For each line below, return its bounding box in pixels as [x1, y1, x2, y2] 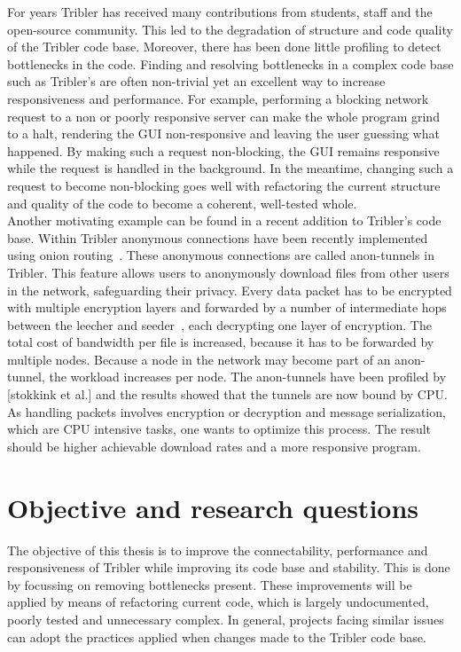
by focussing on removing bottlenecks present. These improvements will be [7, 575, 412, 593]
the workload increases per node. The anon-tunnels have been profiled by [49, 367, 447, 386]
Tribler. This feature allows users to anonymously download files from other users [7, 263, 449, 281]
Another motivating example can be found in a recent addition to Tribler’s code [7, 211, 441, 230]
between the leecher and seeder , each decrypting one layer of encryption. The [7, 315, 432, 334]
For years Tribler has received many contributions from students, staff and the [7, 3, 433, 20]
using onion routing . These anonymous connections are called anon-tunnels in [7, 246, 434, 264]
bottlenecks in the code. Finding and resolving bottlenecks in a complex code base [7, 54, 454, 73]
